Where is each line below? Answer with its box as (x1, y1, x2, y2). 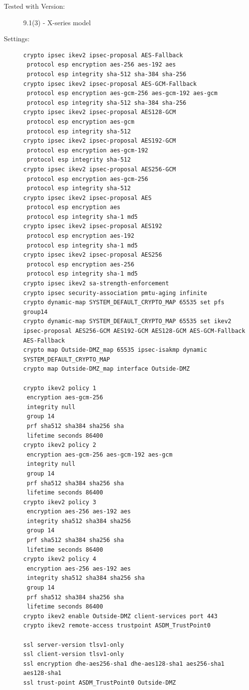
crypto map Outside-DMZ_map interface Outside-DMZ (23, 365, 190, 373)
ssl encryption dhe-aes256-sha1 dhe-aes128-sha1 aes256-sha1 (23, 660, 225, 667)
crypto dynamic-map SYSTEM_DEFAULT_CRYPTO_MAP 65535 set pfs (23, 299, 225, 306)
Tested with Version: (4, 1, 65, 11)
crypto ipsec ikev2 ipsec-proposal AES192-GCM (23, 137, 176, 145)
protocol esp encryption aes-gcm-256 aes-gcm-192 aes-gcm (27, 90, 218, 97)
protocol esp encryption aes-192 (27, 232, 135, 240)
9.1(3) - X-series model (23, 17, 91, 27)
